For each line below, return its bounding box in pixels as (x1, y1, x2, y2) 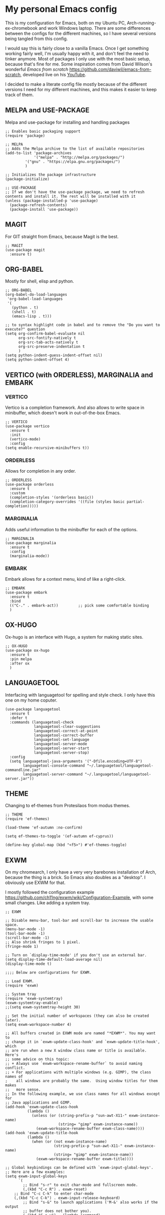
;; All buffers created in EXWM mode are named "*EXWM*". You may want (5, 1031, 156, 1036)
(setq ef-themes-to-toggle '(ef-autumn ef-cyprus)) (5, 834, 114, 839)
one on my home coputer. (5, 697, 58, 703)
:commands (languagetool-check (9, 719, 74, 724)
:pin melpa (9, 657, 32, 662)
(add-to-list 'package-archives (5, 150, 72, 156)
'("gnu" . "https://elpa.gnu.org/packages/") (25, 159, 121, 164)
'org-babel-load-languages (7, 296, 63, 302)
